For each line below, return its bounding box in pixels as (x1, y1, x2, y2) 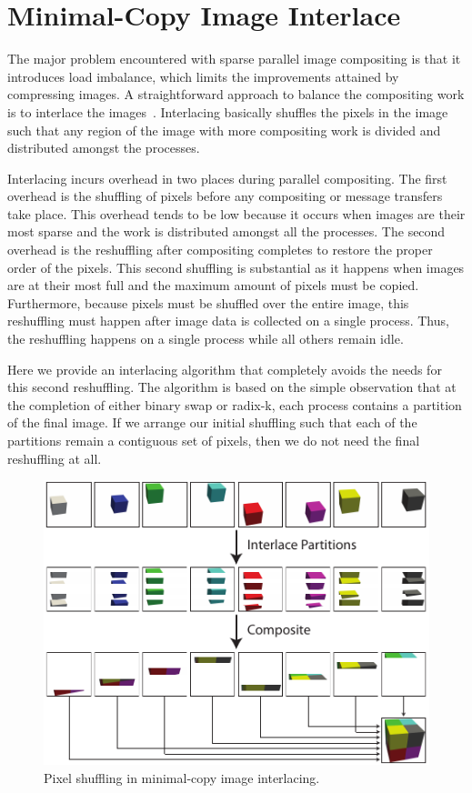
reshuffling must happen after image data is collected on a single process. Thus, (7, 311, 449, 330)
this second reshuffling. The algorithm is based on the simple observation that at (7, 377, 457, 396)
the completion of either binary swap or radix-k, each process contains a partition (7, 395, 462, 414)
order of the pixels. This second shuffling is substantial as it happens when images (7, 257, 465, 276)
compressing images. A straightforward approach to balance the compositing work (7, 85, 465, 104)
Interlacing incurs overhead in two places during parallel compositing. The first (7, 168, 447, 187)
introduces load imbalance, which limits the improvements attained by (7, 66, 399, 85)
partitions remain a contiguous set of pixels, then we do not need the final (7, 431, 420, 449)
